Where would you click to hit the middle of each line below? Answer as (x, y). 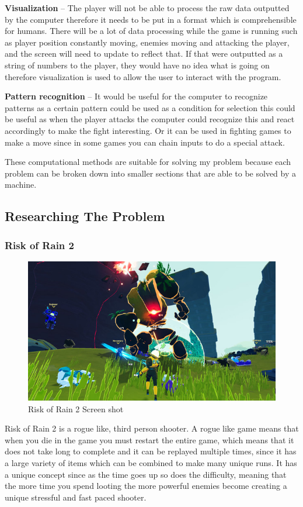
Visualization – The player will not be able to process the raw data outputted (147, 8)
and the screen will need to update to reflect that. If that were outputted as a (144, 54)
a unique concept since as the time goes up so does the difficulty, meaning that (146, 474)
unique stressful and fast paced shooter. (76, 497)
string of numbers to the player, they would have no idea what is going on (137, 65)
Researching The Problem (85, 216)
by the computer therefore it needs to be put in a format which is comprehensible (151, 19)
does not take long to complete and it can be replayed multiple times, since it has (151, 451)
